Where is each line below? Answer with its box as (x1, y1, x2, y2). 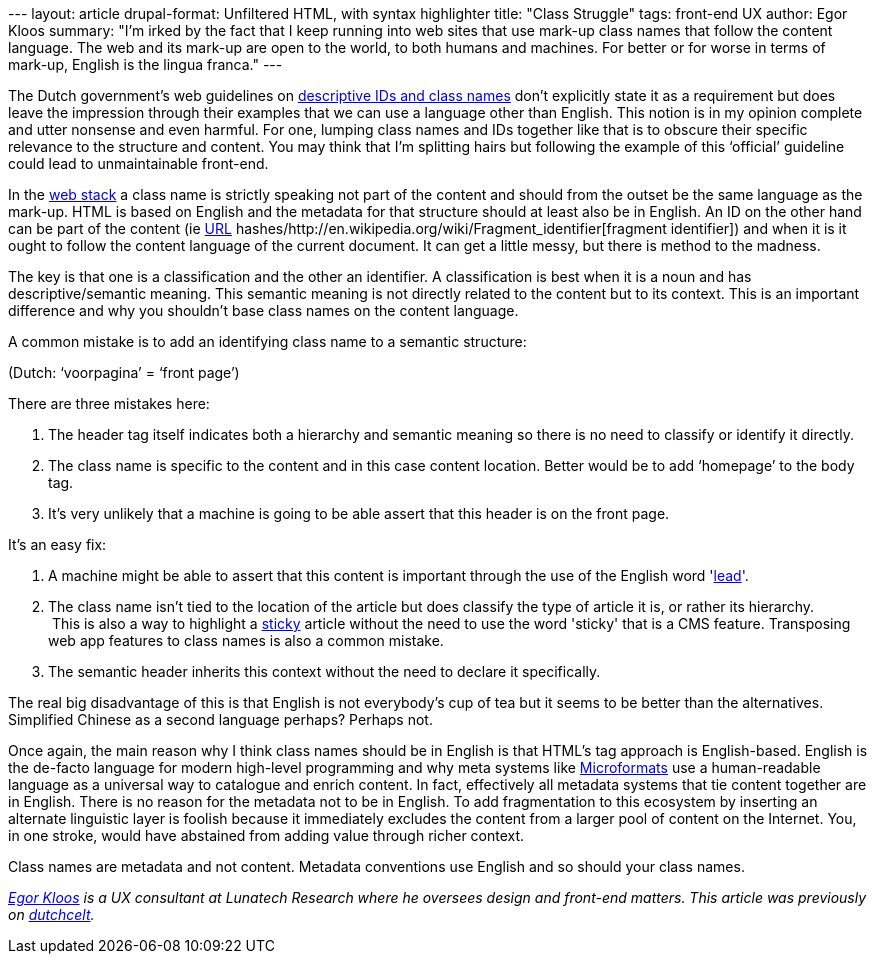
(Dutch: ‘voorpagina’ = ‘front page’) (8, 364, 240, 381)
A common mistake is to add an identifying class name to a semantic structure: (8, 333, 527, 350)
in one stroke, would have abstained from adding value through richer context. (8, 827, 525, 844)
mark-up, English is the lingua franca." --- (8, 56, 283, 73)
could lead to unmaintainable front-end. (8, 155, 269, 172)
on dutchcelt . (8, 906, 95, 923)
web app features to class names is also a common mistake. (48, 632, 444, 649)
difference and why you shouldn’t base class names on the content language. (8, 302, 519, 319)
